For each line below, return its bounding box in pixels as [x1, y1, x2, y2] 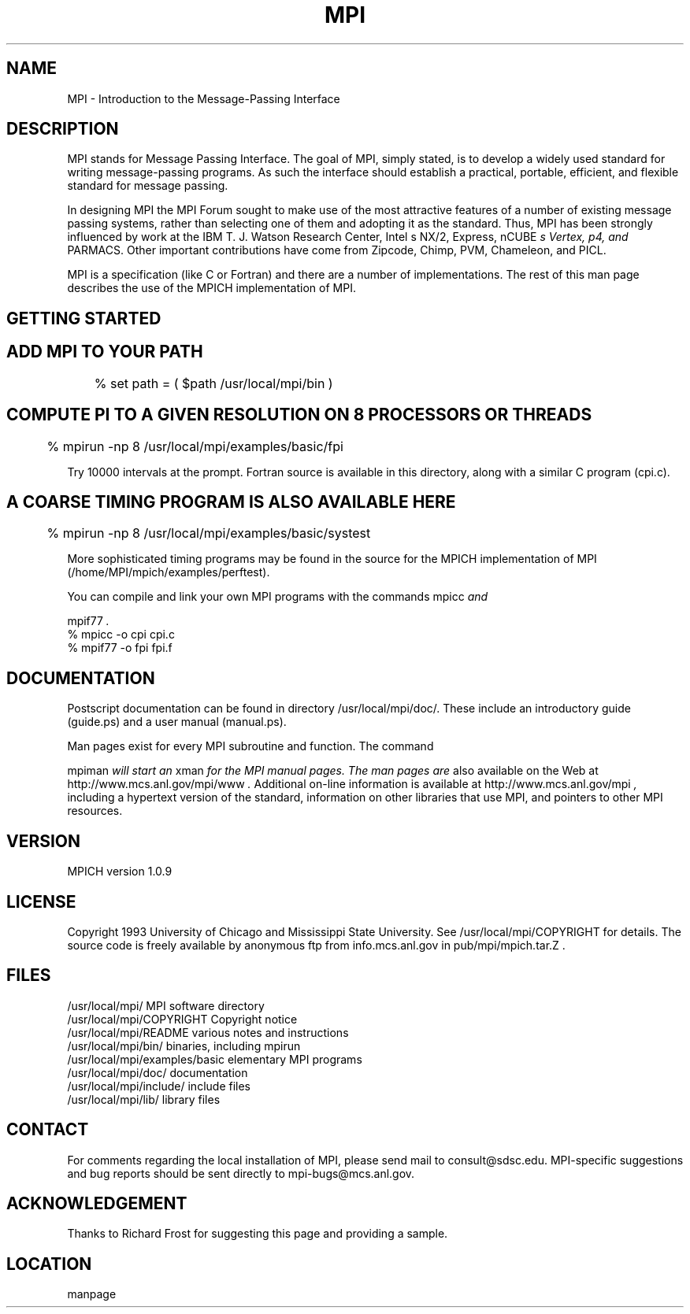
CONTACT [6, 1120, 89, 1140]
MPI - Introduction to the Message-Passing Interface [67, 91, 340, 105]
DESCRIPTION [6, 119, 119, 139]
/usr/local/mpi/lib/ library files [67, 1092, 221, 1106]
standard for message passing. [67, 179, 228, 193]
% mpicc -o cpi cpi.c [67, 627, 175, 642]
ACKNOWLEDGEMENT [6, 1194, 187, 1214]
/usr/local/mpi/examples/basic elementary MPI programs [67, 1052, 362, 1066]
